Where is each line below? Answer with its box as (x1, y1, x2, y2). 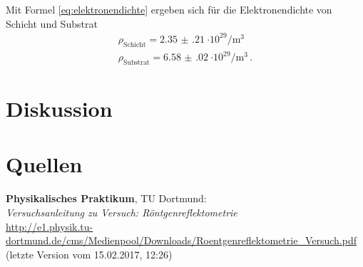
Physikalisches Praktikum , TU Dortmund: (6, 191, 207, 206)
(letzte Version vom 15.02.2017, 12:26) (6, 246, 173, 261)
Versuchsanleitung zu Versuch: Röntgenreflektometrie (6, 204, 237, 219)
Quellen (6, 150, 83, 179)
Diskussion (6, 94, 113, 123)
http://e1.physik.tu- (6, 219, 93, 234)
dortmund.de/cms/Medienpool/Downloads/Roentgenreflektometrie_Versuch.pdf (6, 233, 357, 248)
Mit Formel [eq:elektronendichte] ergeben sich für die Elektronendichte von (6, 2, 332, 16)
